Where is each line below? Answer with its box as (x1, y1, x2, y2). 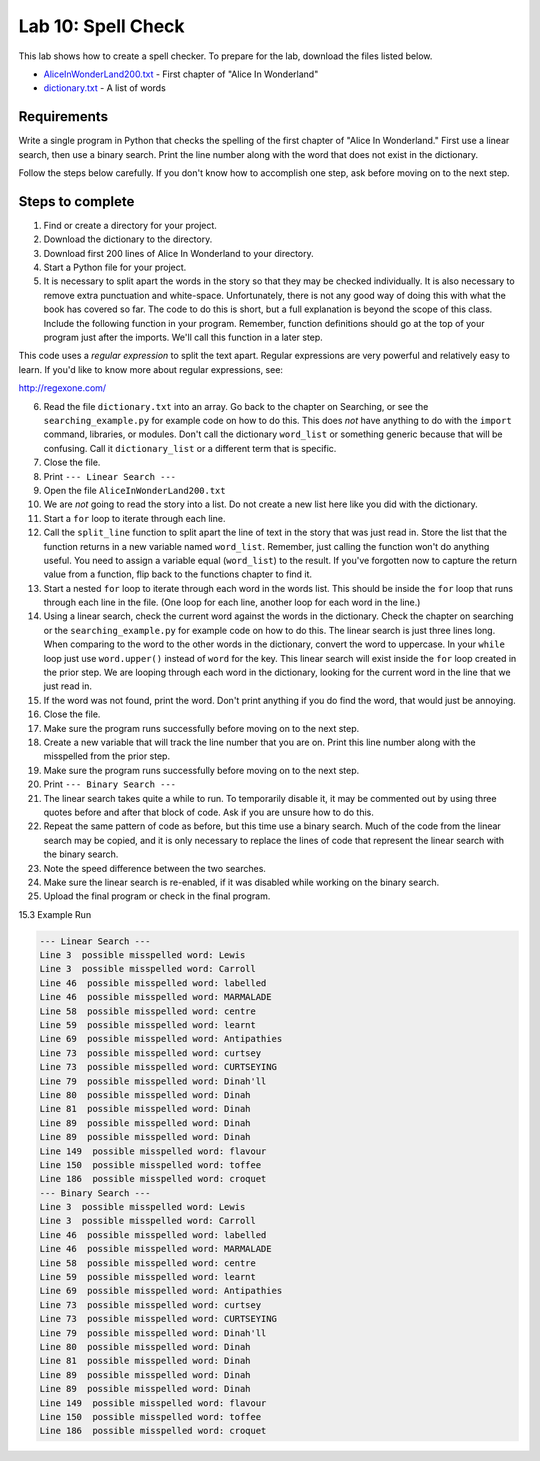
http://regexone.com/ (18, 382, 107, 394)
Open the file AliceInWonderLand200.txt (43, 484, 226, 496)
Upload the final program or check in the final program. (43, 890, 271, 902)
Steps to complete (18, 193, 135, 210)
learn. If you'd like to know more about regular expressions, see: (18, 363, 284, 375)
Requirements (18, 108, 109, 125)
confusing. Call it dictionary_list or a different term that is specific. (43, 442, 337, 454)
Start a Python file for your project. (43, 261, 187, 274)
